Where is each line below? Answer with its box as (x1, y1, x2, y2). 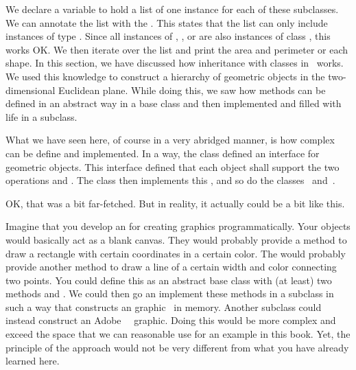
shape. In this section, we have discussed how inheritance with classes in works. (5, 56, 344, 70)
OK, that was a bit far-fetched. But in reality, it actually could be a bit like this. (5, 196, 345, 210)
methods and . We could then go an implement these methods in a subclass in (5, 286, 334, 301)
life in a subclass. (5, 109, 78, 124)
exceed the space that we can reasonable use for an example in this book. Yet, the (5, 327, 351, 341)
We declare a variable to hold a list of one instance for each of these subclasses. (5, 2, 339, 16)
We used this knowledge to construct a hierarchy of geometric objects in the (5, 69, 325, 83)
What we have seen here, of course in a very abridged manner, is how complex (5, 132, 335, 147)
